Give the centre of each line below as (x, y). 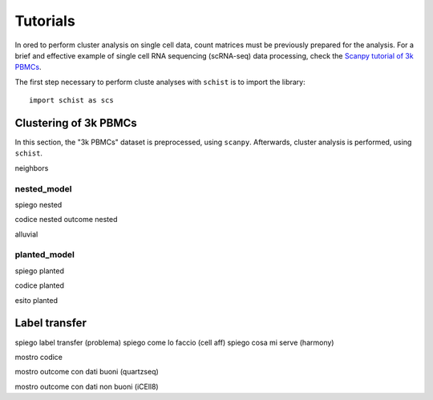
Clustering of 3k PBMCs (76, 123)
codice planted (39, 285)
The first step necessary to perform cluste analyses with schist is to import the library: (160, 82)
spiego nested (38, 204)
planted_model (45, 255)
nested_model (43, 188)
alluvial (26, 234)
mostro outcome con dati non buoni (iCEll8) (87, 386)
